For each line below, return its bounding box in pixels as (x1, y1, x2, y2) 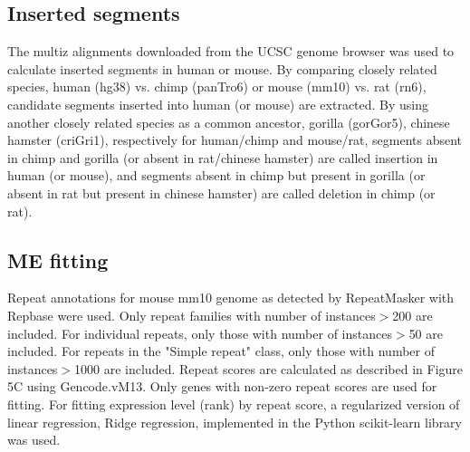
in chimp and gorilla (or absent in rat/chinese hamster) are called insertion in (7, 148, 438, 167)
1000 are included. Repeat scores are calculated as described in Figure (74, 359, 464, 378)
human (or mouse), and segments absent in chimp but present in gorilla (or (7, 166, 426, 185)
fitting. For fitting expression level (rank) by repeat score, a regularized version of (7, 394, 460, 413)
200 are (392, 305, 433, 324)
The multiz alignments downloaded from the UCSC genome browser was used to (7, 42, 455, 61)
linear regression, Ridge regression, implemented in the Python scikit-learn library (7, 412, 462, 431)
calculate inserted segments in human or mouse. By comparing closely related (7, 59, 437, 78)
